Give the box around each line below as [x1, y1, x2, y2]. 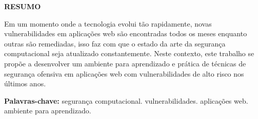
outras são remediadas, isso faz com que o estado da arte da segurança [4, 38, 226, 49]
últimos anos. [4, 78, 46, 89]
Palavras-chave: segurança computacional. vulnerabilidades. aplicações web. [4, 95, 248, 106]
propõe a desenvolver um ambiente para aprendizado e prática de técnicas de [4, 58, 246, 68]
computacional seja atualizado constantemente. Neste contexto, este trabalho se [4, 48, 254, 59]
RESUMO [4, 1, 41, 11]
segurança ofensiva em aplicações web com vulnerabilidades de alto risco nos [4, 68, 244, 79]
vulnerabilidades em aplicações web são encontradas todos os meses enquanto [4, 28, 247, 39]
